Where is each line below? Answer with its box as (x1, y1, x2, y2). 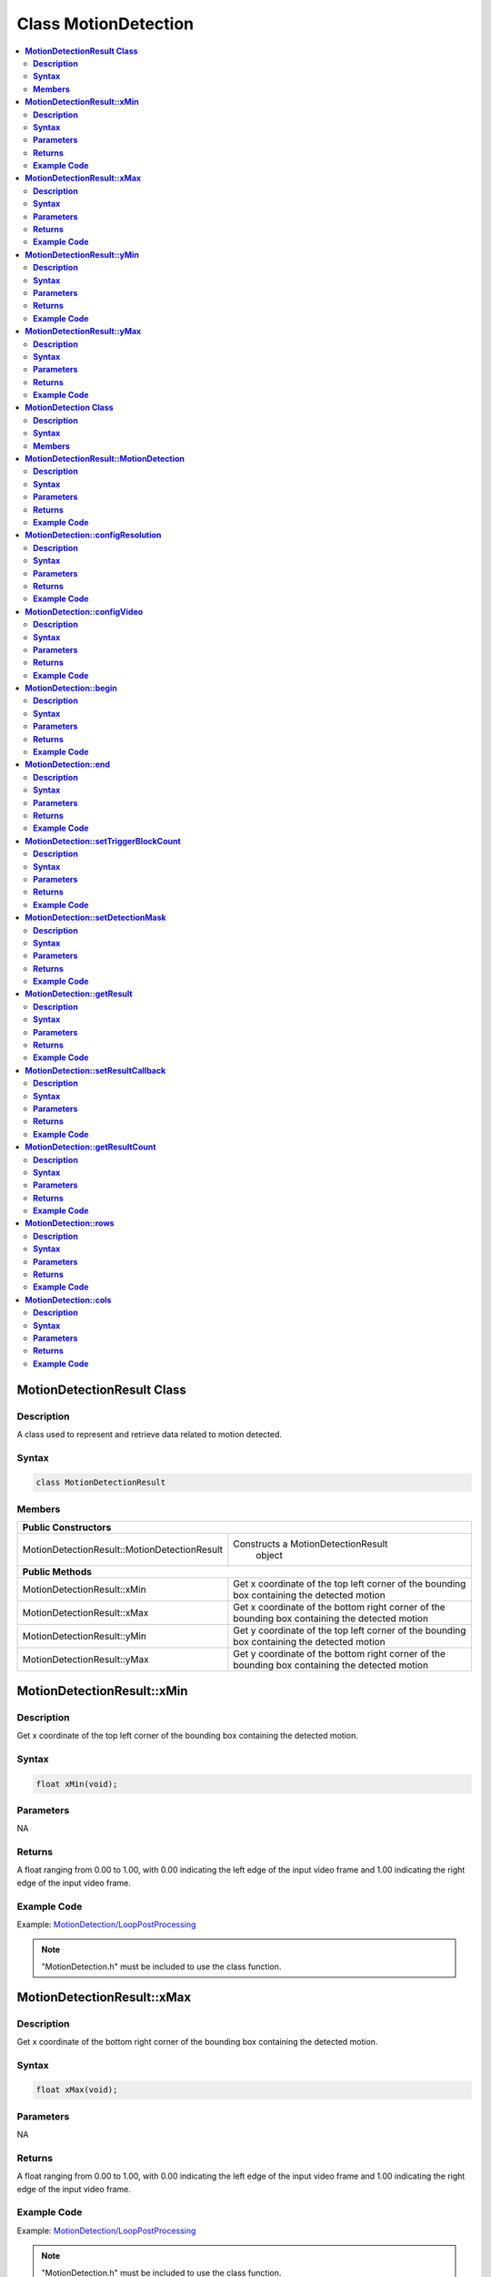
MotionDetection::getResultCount (25, 1141, 156, 1152)
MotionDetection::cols (25, 1294, 112, 1305)
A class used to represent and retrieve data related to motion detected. (16, 1428, 282, 1439)
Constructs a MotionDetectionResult (233, 1537, 388, 1550)
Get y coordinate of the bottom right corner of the (233, 1648, 446, 1660)
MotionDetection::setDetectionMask (25, 912, 167, 924)
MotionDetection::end (25, 759, 111, 770)
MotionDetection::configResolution (25, 529, 162, 541)
